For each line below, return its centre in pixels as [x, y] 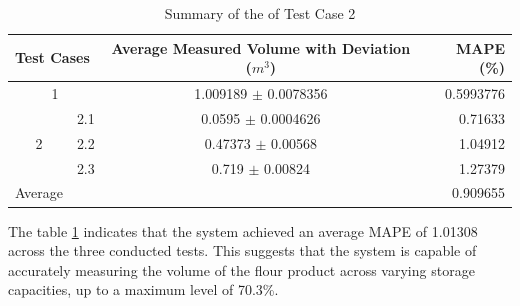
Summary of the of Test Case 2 [260, 13]
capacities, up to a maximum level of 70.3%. [143, 289]
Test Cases [52, 57]
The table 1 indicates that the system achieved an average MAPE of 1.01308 [243, 230]
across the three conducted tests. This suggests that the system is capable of [242, 250]
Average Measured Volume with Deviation [261, 47]
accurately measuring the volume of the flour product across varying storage [241, 269]
